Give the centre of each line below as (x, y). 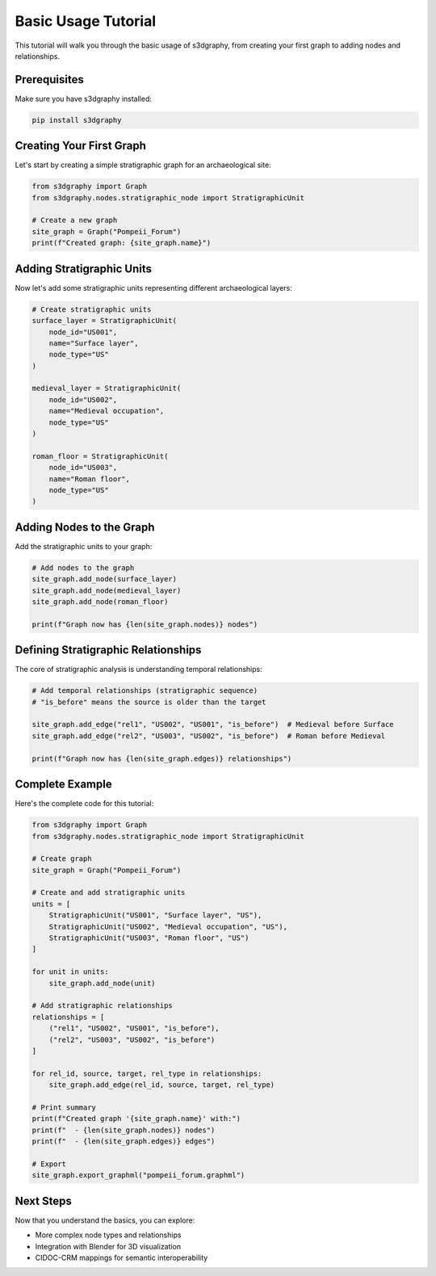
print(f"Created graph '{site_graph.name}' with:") (136, 1119)
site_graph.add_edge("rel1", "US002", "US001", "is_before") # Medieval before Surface (213, 724)
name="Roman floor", (90, 479)
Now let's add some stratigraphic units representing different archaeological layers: (153, 288)
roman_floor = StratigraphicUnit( (100, 456)
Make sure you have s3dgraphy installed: (84, 99)
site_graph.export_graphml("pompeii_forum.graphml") (138, 1175)
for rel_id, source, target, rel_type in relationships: (147, 1073)
